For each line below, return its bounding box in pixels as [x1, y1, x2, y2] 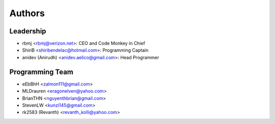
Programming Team [9, 67, 74, 76]
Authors [9, 8, 45, 19]
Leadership [9, 27, 46, 35]
